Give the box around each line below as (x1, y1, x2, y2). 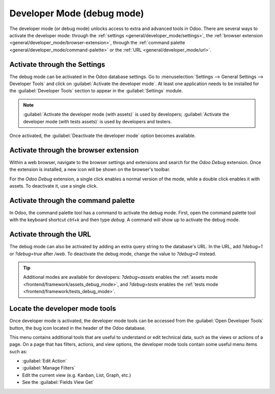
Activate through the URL (9, 230, 91, 239)
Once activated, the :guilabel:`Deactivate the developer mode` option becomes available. (9, 133, 196, 139)
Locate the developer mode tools (9, 304, 117, 313)
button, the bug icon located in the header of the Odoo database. (9, 325, 146, 331)
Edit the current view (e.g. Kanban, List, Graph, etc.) (22, 372, 131, 378)
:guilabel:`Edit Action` (22, 358, 67, 364)
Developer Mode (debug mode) (9, 8, 145, 19)
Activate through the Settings (9, 60, 105, 69)
